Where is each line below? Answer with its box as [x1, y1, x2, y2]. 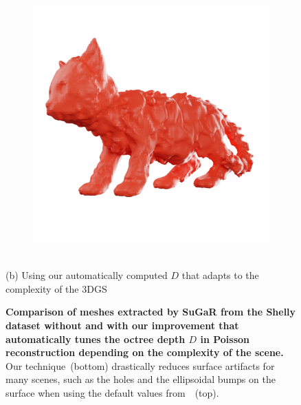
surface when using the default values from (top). [5, 385, 219, 399]
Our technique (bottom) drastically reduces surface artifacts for [5, 358, 275, 373]
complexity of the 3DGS [5, 281, 107, 295]
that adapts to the [181, 268, 259, 282]
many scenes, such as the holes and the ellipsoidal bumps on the [5, 372, 276, 386]
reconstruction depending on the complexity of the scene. [5, 345, 284, 360]
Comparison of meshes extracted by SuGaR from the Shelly [5, 304, 296, 319]
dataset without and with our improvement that [5, 318, 239, 332]
